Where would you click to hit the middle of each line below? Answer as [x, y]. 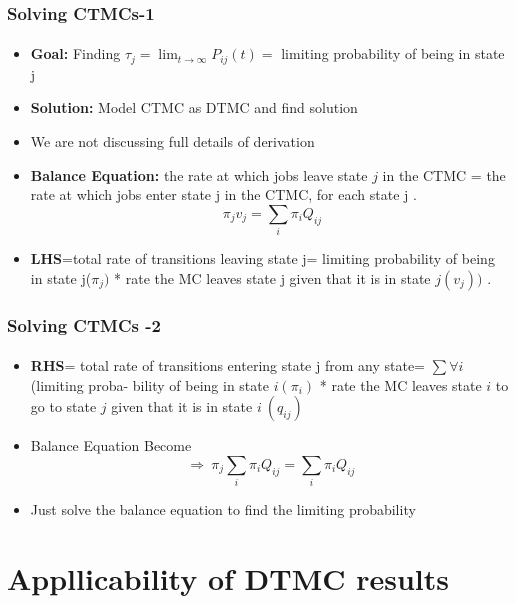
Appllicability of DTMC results [228, 578]
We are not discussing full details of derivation [172, 141]
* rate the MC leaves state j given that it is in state [272, 277]
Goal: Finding [75, 53]
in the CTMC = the [444, 174]
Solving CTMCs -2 [84, 324]
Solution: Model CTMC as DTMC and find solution [194, 107]
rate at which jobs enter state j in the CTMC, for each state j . [223, 194]
